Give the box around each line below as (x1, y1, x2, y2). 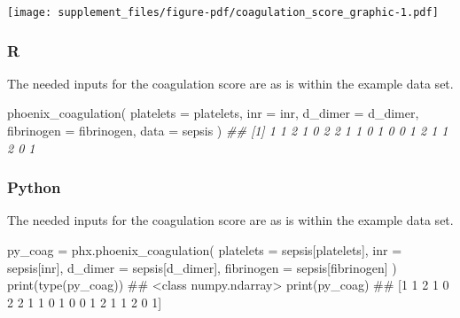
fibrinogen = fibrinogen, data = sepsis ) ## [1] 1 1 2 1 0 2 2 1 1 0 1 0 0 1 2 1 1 (7, 121, 448, 140)
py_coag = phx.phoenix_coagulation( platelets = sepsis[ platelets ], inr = (7, 241, 402, 260)
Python (7, 176, 61, 198)
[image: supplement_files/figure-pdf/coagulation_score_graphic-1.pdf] (7, 6, 439, 19)
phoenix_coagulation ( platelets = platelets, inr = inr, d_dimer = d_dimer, (7, 104, 419, 122)
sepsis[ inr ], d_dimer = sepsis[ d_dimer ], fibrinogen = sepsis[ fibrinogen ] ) (7, 258, 397, 276)
